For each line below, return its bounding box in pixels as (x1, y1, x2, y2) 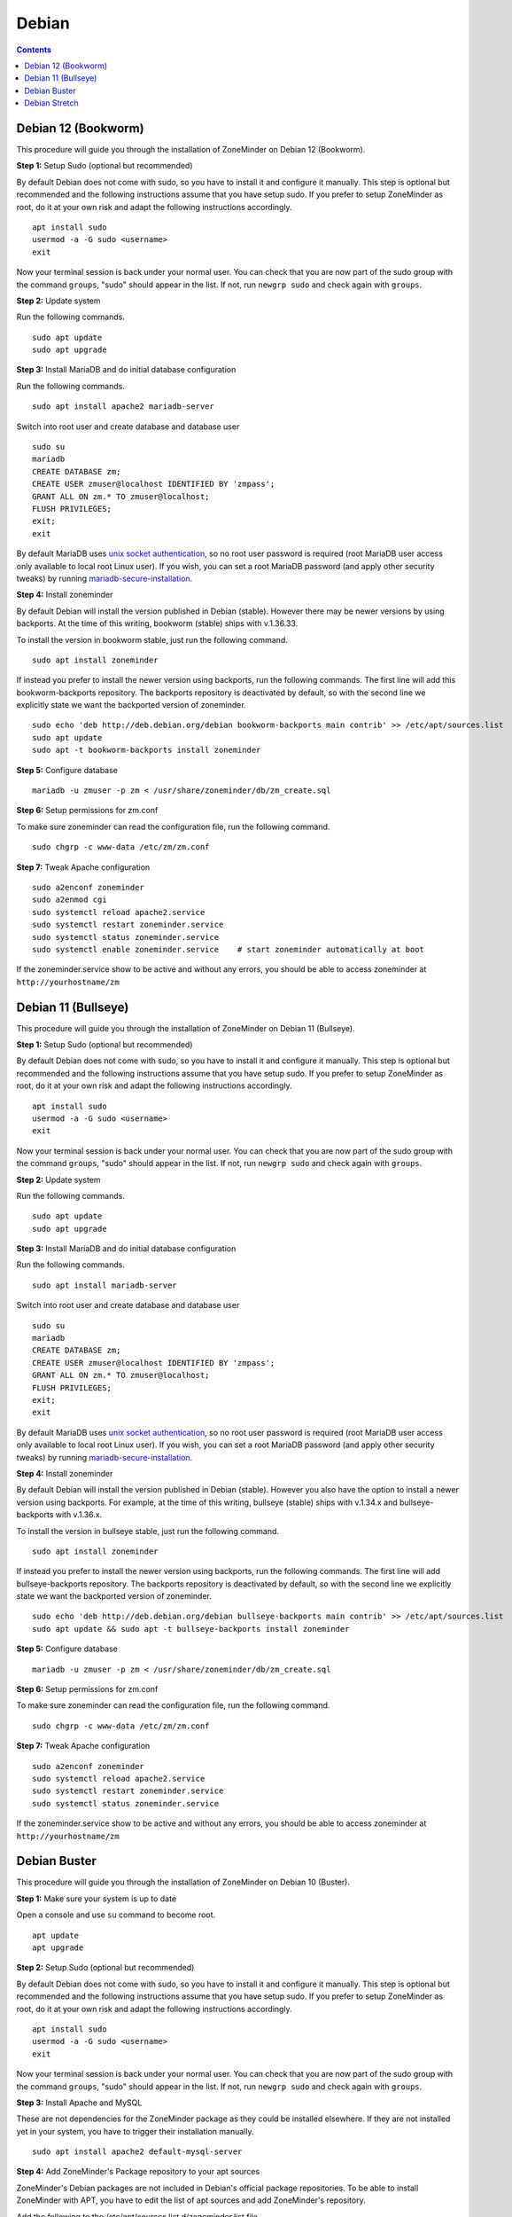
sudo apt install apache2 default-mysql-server (32, 2147, 243, 2157)
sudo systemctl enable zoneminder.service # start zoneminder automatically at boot (32, 944, 425, 954)
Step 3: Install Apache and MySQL (16, 2097, 143, 2108)
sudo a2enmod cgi (32, 895, 107, 905)
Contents (16, 44, 52, 55)
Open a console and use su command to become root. (16, 1909, 216, 1920)
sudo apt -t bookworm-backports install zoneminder (32, 745, 261, 756)
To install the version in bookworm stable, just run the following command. (16, 634, 288, 645)
